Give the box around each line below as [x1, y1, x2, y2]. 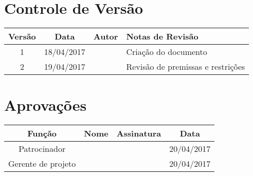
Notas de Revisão [126, 30, 198, 43]
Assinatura [116, 127, 161, 140]
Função [27, 127, 57, 140]
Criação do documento [126, 46, 207, 58]
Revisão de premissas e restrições [126, 61, 245, 73]
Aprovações [4, 94, 87, 115]
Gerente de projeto [8, 158, 76, 170]
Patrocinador [19, 143, 66, 155]
